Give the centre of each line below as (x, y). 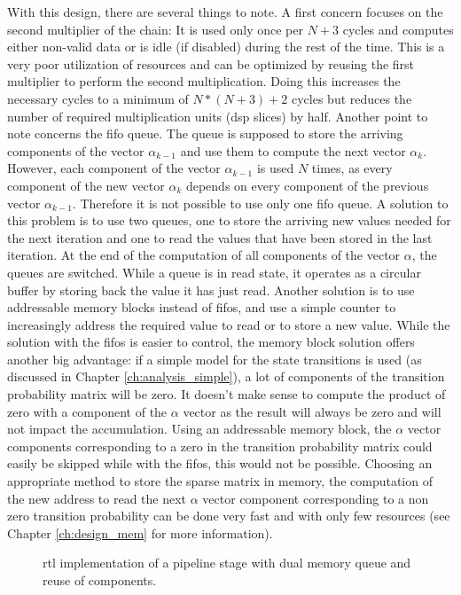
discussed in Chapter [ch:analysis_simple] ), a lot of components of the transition (226, 376)
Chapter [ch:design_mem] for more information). (140, 532)
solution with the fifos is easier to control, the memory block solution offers (211, 342)
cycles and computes (398, 29)
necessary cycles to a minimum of (98, 98)
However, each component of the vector (114, 168)
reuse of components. (100, 580)
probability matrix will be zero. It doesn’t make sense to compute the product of (227, 394)
